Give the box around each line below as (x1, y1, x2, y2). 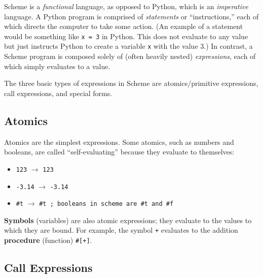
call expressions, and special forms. (4, 87, 112, 98)
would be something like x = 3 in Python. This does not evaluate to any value (4, 30, 248, 41)
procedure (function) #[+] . (4, 235, 92, 245)
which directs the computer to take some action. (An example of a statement (4, 21, 243, 32)
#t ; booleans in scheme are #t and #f (39, 200, 174, 208)
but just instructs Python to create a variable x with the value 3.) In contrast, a (4, 41, 253, 51)
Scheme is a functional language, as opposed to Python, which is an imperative (4, 1, 248, 11)
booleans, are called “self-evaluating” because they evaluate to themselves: (4, 146, 235, 157)
